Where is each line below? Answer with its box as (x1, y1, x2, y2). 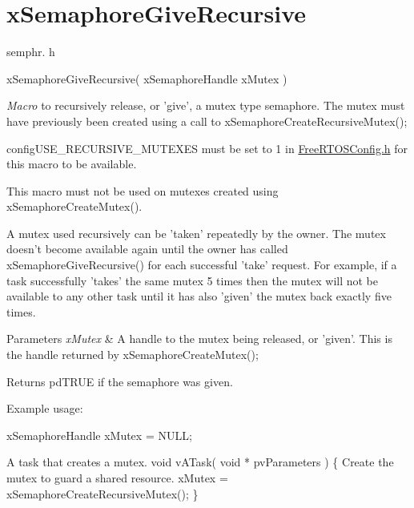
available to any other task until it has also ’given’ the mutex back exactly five (6, 288, 392, 304)
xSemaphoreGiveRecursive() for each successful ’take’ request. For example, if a (6, 256, 397, 273)
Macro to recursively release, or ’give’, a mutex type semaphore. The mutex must (6, 97, 405, 114)
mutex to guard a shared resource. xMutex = (6, 470, 228, 486)
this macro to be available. (6, 155, 137, 172)
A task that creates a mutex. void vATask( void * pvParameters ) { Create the (6, 454, 394, 470)
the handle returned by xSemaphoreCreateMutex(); (6, 346, 259, 363)
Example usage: (6, 400, 83, 417)
